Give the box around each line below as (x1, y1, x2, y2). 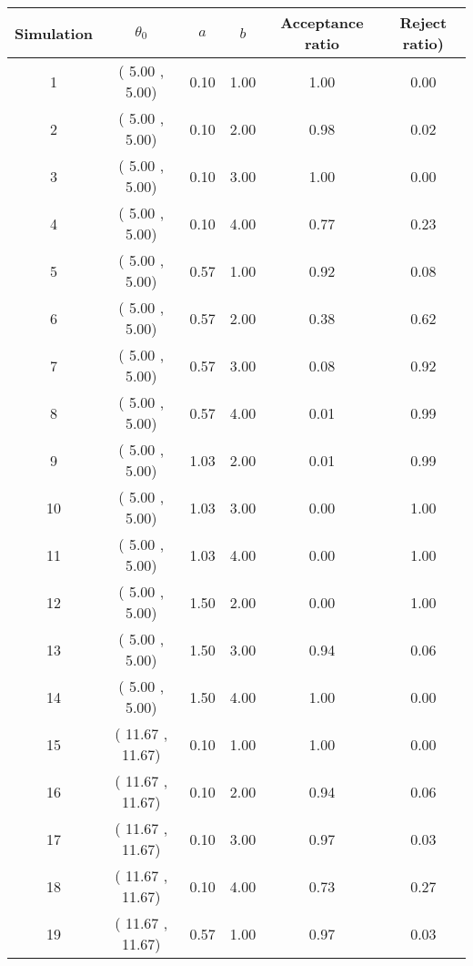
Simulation (15, 22, 94, 44)
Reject (399, 12, 448, 33)
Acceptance (280, 12, 364, 33)
